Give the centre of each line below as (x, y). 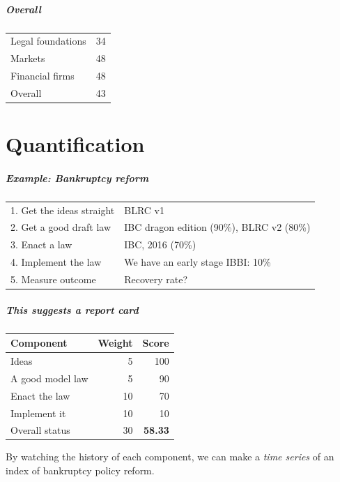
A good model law (49, 378)
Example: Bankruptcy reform (77, 178)
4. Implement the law (56, 262)
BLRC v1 (144, 210)
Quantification (75, 144)
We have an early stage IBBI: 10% (198, 262)
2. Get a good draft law (61, 227)
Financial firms (42, 75)
